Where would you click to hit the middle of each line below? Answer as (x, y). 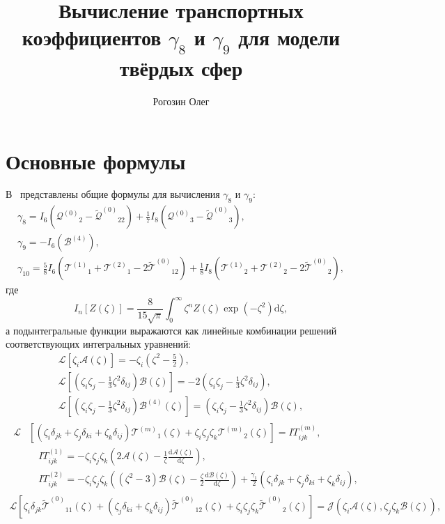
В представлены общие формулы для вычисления (113, 194)
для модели (289, 37)
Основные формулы (96, 161)
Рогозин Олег (181, 101)
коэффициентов (92, 37)
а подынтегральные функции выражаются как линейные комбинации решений (171, 330)
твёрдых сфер (181, 67)
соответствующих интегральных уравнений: (99, 344)
